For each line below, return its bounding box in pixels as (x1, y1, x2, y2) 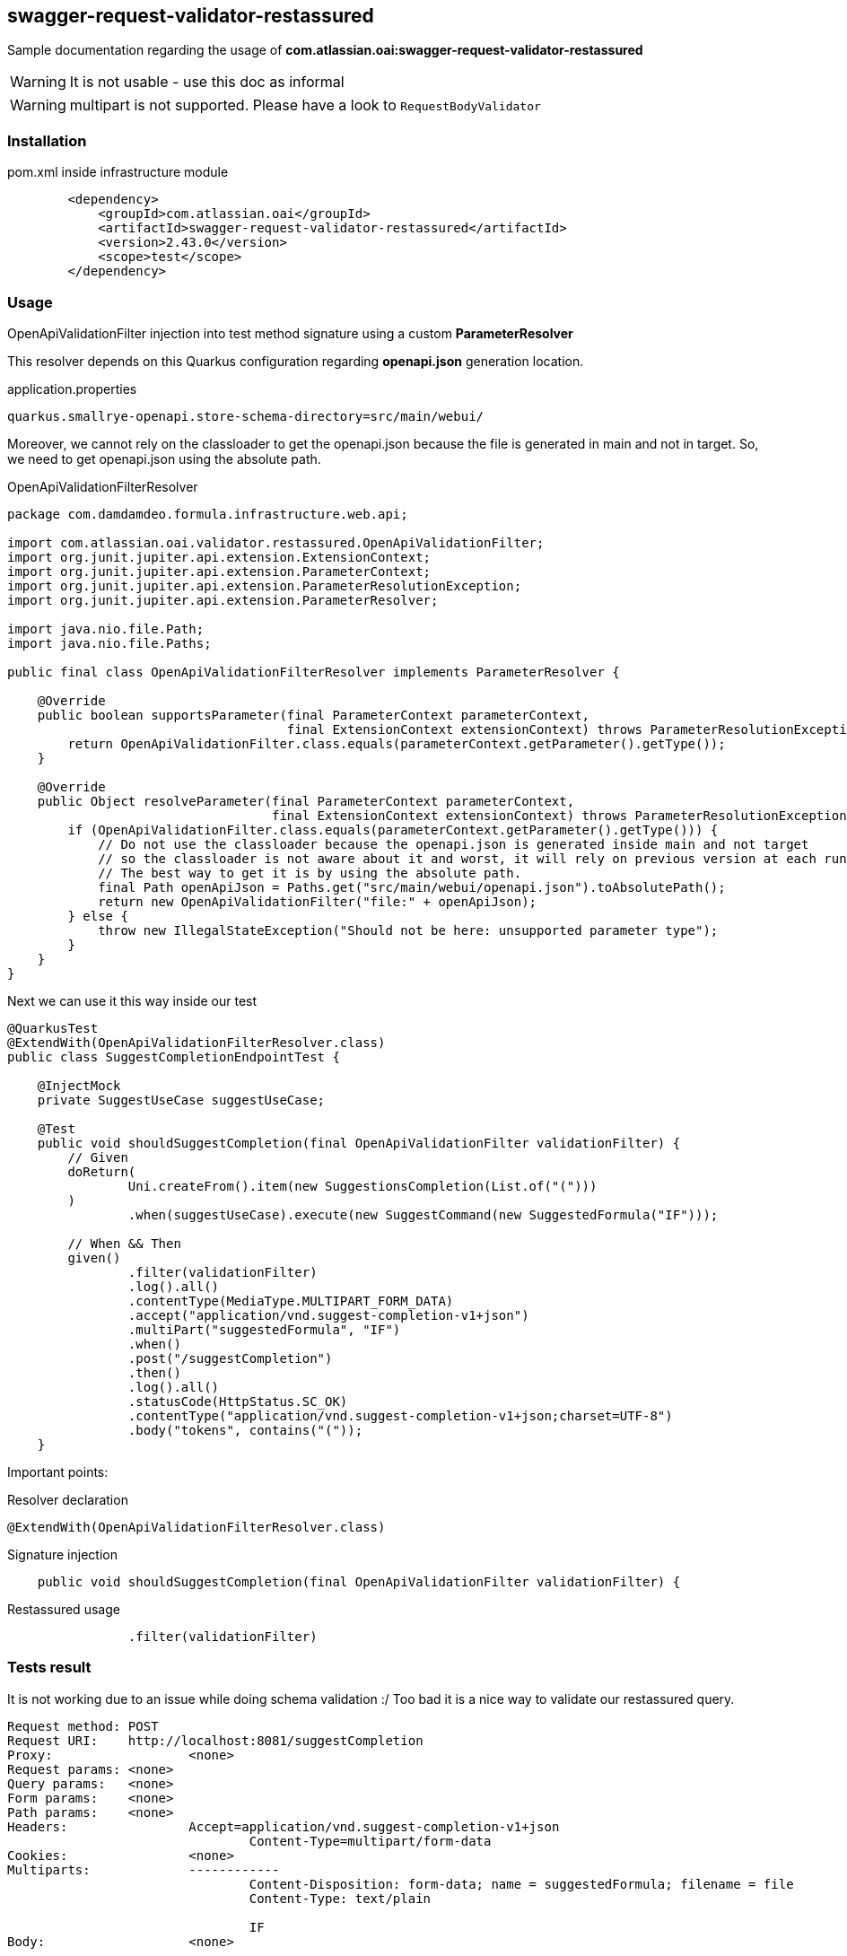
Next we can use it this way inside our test (7, 992, 258, 1009)
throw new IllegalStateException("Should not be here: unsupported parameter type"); (98, 922, 719, 938)
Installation (7, 131, 87, 150)
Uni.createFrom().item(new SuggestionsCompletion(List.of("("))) (127, 1178, 598, 1193)
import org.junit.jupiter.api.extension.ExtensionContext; (7, 549, 432, 564)
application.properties (7, 380, 137, 397)
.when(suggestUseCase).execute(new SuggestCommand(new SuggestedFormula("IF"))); (127, 1207, 719, 1222)
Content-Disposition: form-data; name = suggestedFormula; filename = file (249, 1876, 794, 1891)
